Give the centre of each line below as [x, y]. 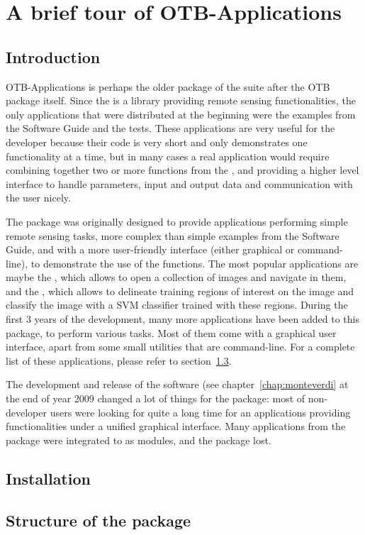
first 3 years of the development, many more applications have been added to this [182, 319]
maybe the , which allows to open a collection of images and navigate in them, [176, 277]
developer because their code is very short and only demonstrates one [157, 142]
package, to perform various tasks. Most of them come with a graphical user [171, 332]
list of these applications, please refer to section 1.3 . [119, 360]
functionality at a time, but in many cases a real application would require [168, 156]
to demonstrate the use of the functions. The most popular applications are [195, 263]
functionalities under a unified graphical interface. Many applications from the [176, 426]
